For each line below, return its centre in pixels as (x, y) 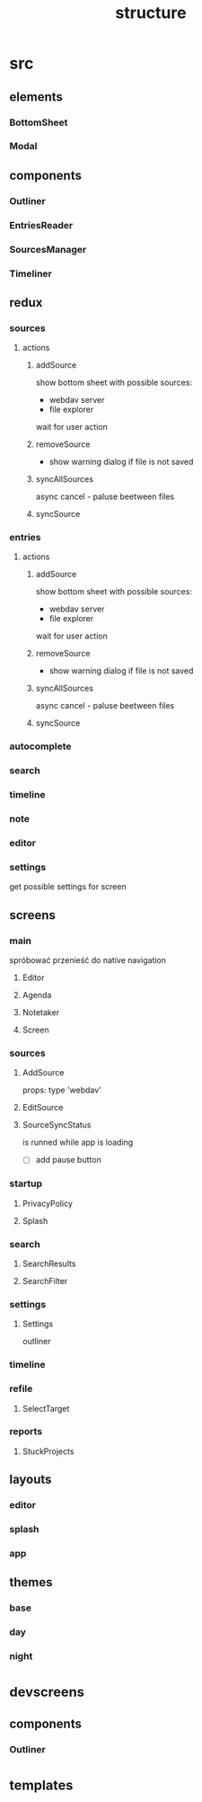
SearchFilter (45, 1281)
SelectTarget (46, 1408)
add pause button (68, 1160)
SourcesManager (48, 249)
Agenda (37, 995)
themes (31, 1582)
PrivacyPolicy (48, 1203)
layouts (31, 1480)
